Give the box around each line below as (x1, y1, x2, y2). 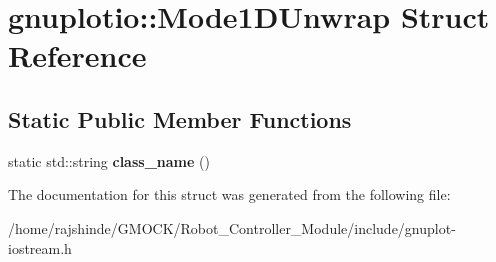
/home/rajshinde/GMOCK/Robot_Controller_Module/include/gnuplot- (8, 217, 456, 238)
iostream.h (8, 237, 72, 258)
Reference (8, 35, 147, 76)
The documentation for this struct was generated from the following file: (8, 184, 451, 205)
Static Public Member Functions (8, 103, 352, 134)
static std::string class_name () (8, 150, 210, 171)
